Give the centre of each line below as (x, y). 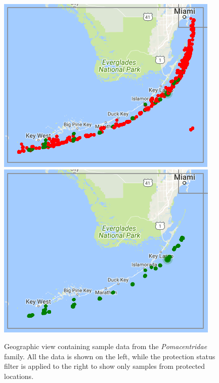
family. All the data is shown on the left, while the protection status (110, 356)
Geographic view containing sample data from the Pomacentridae (106, 346)
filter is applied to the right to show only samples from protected (105, 366)
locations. (19, 376)
